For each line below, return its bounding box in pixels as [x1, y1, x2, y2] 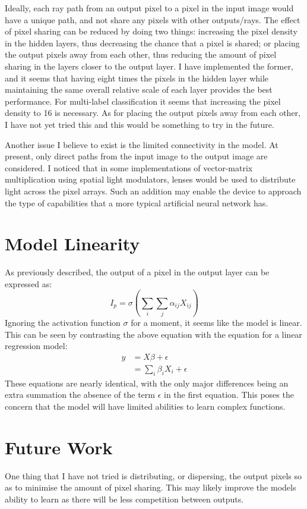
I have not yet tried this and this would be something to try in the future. [5, 118, 274, 130]
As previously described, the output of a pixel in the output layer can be [5, 266, 270, 278]
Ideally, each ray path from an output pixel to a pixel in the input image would [5, 2, 294, 14]
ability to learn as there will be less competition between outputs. [5, 492, 244, 505]
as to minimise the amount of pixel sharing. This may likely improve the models [5, 481, 296, 494]
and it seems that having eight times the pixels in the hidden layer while [5, 71, 269, 84]
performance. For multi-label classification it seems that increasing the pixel [5, 95, 281, 107]
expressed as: [5, 277, 52, 290]
